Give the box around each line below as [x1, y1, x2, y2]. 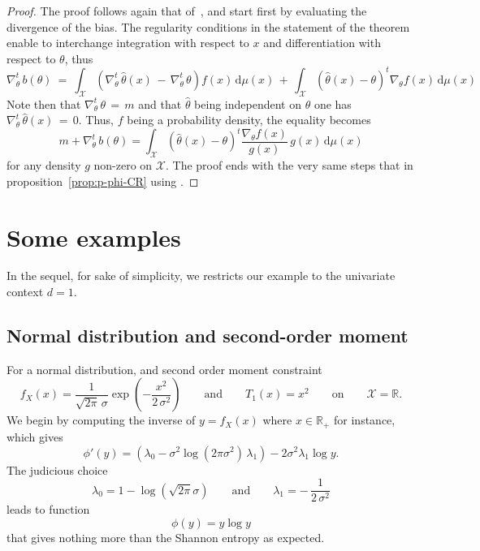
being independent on [194, 95, 301, 112]
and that [138, 95, 182, 112]
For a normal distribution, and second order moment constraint [6, 360, 322, 377]
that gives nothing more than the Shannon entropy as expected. [6, 528, 325, 545]
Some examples [6, 220, 181, 253]
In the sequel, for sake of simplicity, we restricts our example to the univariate [6, 267, 396, 284]
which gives [6, 428, 63, 445]
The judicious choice [6, 461, 108, 478]
